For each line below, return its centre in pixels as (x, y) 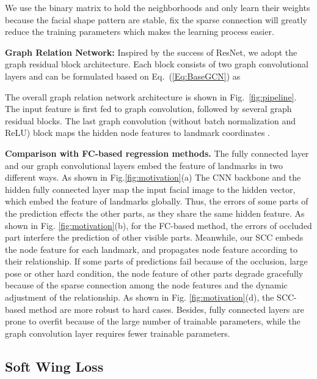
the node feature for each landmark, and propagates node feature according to (151, 249)
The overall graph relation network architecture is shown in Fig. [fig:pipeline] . (151, 96)
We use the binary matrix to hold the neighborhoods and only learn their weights (158, 7)
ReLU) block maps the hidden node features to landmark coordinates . (137, 133)
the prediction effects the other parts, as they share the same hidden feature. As (155, 213)
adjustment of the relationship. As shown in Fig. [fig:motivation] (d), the (140, 297)
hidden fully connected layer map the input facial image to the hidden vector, (150, 189)
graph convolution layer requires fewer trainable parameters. (118, 333)
